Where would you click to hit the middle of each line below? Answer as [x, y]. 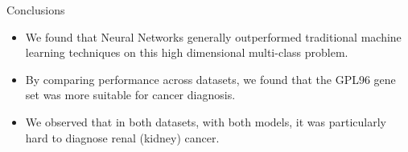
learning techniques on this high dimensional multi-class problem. [187, 52]
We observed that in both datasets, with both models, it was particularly [206, 121]
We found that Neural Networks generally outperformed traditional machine [213, 36]
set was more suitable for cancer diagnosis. [130, 95]
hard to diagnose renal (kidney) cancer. [122, 137]
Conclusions [36, 10]
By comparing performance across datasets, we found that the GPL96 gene [210, 79]
